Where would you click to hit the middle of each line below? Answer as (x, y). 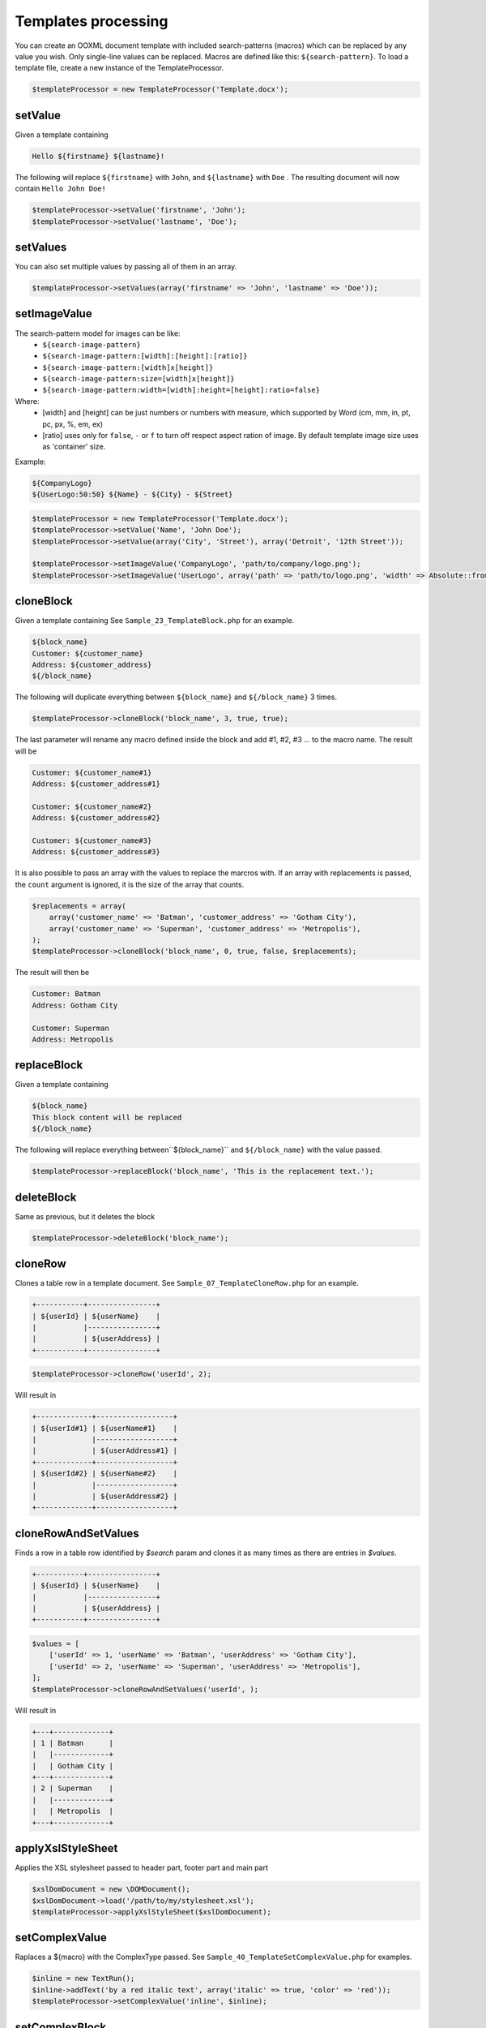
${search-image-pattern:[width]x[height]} (128, 367)
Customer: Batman (66, 994)
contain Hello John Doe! (61, 189)
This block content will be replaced (107, 1117)
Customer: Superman (70, 1028)
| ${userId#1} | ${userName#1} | (105, 1428)
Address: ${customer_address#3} (96, 852)
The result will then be (52, 973)
